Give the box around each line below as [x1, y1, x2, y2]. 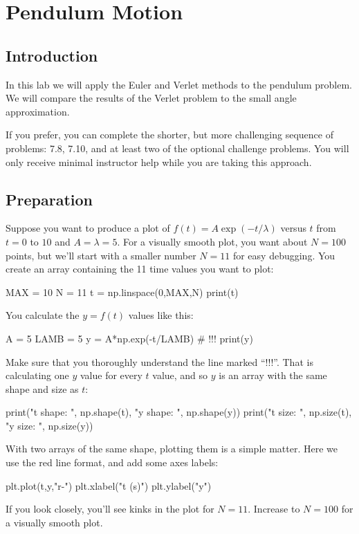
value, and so [152, 368, 208, 383]
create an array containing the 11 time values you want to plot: [6, 261, 274, 276]
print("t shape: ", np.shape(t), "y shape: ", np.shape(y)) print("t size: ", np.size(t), [6, 405, 352, 419]
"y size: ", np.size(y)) [6, 418, 93, 432]
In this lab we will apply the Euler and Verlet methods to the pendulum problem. [6, 77, 353, 91]
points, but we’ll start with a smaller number [6, 248, 196, 262]
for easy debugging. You [232, 248, 335, 262]
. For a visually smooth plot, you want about [117, 234, 308, 248]
